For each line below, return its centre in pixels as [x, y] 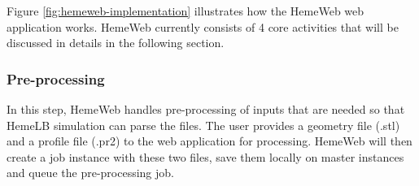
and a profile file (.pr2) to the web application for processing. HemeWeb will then [209, 141]
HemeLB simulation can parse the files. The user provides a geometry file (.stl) [203, 125]
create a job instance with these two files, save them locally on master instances [205, 156]
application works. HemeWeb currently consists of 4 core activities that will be [203, 26]
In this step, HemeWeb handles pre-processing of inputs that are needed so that [206, 109]
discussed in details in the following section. [116, 43]
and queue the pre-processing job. [90, 173]
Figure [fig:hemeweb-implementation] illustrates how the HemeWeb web [185, 11]
